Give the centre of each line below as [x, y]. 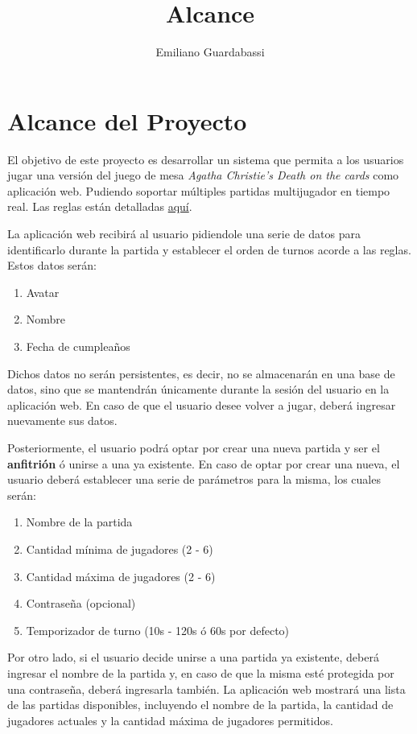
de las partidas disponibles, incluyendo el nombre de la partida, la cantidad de [200, 705]
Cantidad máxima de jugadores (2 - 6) [121, 576]
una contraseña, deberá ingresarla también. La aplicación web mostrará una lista [206, 689]
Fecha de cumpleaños [78, 346]
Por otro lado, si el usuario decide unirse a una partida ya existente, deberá [193, 657]
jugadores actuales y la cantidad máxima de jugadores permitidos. [170, 720]
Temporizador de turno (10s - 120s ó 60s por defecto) [158, 630]
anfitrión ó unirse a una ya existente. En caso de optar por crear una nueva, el [204, 463]
